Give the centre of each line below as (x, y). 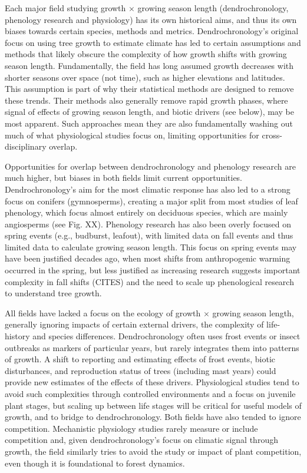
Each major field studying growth (65, 8)
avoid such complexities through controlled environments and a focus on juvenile (150, 393)
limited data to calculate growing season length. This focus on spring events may (151, 247)
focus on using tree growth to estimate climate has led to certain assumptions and (153, 42)
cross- (272, 135)
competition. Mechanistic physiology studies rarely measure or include (131, 428)
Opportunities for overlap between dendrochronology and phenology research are (151, 166)
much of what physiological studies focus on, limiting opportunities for (132, 135)
